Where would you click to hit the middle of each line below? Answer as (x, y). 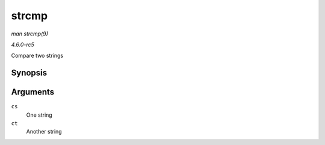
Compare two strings (37, 56)
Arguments (33, 92)
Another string (44, 132)
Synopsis (29, 73)
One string (39, 115)
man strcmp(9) (29, 34)
